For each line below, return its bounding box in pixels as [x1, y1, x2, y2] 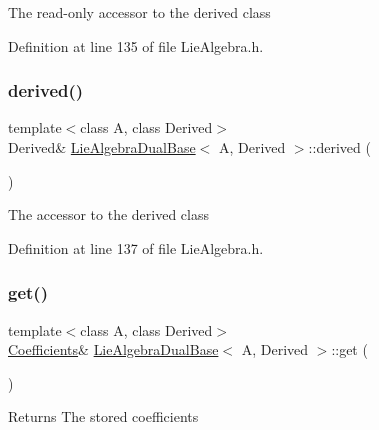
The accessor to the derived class [8, 204, 209, 225]
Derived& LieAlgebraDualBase [8, 137, 196, 157]
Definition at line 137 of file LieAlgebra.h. [8, 237, 264, 258]
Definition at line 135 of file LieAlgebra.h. [8, 35, 264, 56]
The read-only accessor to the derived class [8, 2, 271, 22]
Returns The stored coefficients [8, 406, 199, 427]
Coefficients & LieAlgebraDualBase [8, 339, 219, 360]
